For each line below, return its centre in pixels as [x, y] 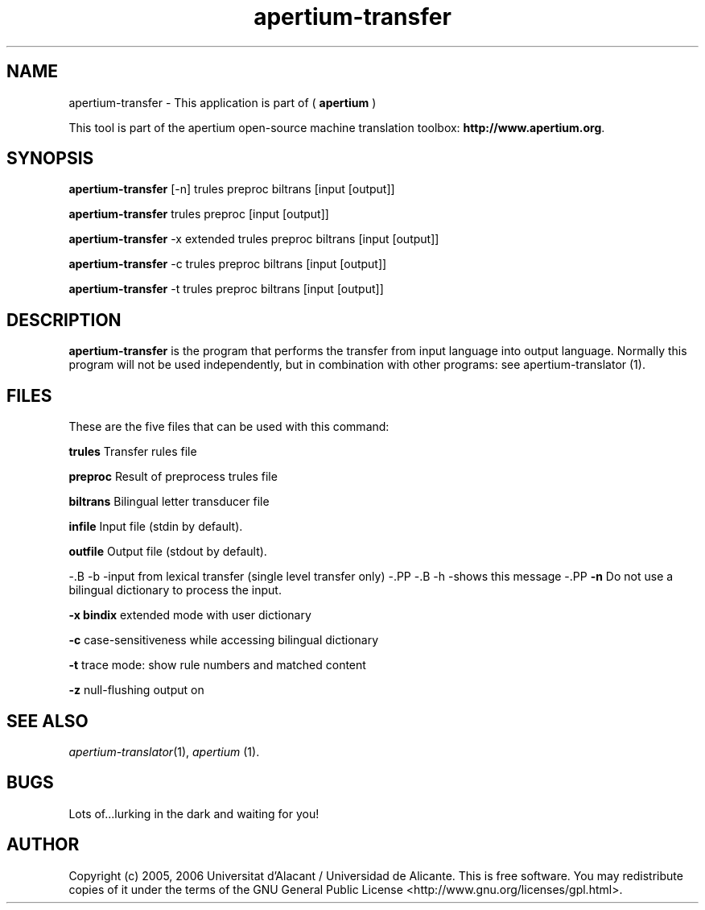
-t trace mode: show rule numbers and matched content [217, 665]
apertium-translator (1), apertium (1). [164, 751]
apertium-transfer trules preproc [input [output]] [199, 214]
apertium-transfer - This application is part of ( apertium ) [223, 102]
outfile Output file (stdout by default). [168, 552]
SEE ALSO [47, 721]
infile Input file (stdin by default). [156, 527]
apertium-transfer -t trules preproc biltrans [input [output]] [226, 289]
